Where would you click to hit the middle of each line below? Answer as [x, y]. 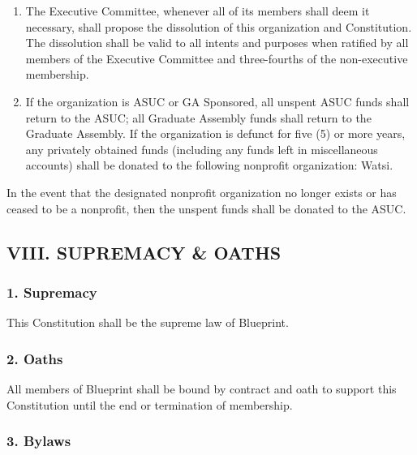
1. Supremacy [52, 292]
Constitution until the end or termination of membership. [150, 404]
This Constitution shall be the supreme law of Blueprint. [148, 322]
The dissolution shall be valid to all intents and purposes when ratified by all [217, 43]
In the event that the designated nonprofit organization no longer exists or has [202, 192]
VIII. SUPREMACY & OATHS [144, 252]
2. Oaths [35, 358]
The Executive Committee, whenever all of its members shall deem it [198, 11]
